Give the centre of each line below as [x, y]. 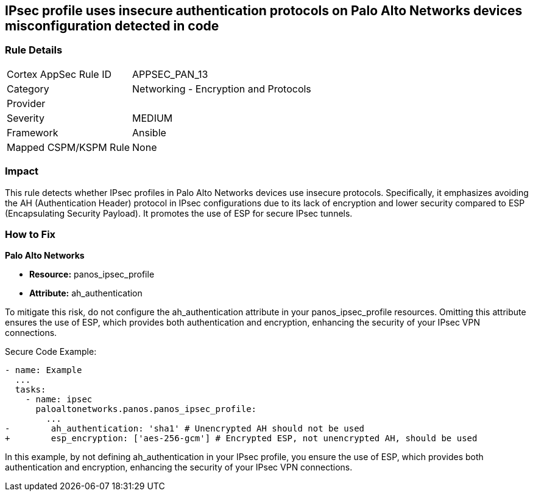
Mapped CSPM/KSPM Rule [69, 147]
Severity [26, 118]
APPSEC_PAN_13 [170, 74]
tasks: [30, 390]
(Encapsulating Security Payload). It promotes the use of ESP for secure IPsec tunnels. [179, 213]
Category [28, 89]
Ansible [149, 132]
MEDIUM [153, 118]
